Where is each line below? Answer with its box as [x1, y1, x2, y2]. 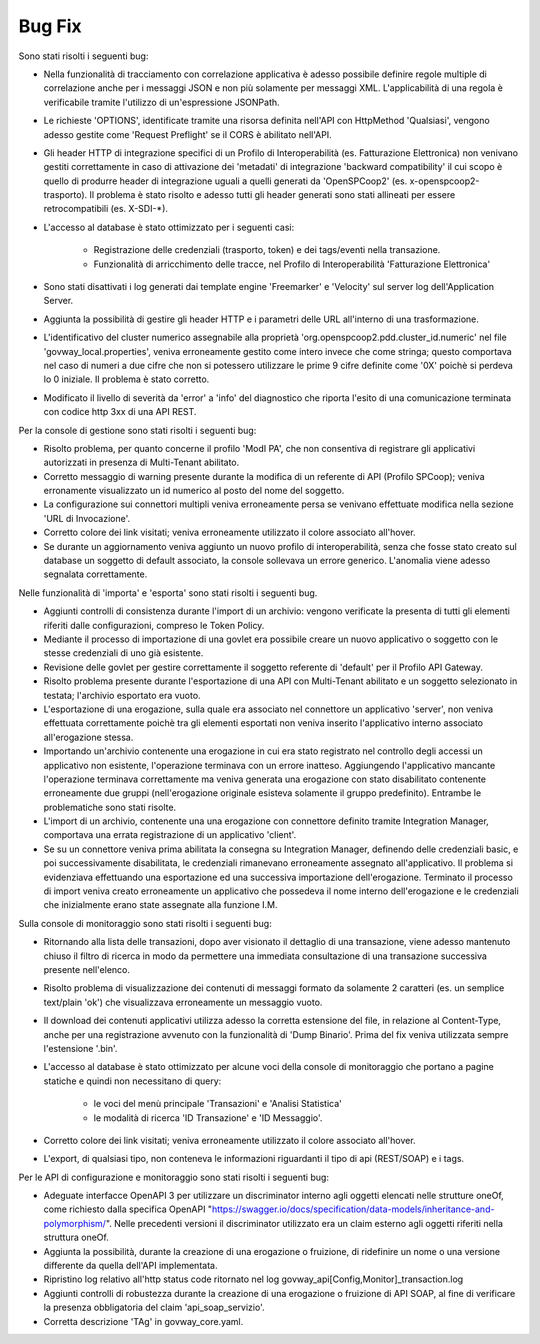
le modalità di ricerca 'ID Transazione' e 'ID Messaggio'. [93, 1111, 323, 1124]
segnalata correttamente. [43, 568, 148, 580]
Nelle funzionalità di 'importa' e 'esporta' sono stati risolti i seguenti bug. [18, 586, 318, 599]
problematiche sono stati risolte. [43, 801, 177, 813]
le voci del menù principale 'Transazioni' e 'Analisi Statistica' [93, 1098, 342, 1110]
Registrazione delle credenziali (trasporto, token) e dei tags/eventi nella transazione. [93, 244, 441, 256]
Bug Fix [18, 15, 82, 37]
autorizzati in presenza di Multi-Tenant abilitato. [43, 456, 240, 469]
